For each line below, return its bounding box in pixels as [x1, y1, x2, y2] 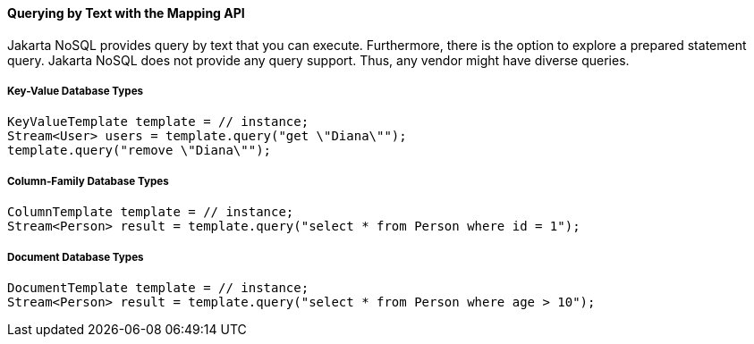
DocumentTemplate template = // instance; [7, 280, 309, 295]
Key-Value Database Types [7, 85, 144, 97]
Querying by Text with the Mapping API [7, 5, 245, 21]
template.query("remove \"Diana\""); [7, 143, 272, 158]
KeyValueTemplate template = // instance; [7, 114, 309, 130]
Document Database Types [7, 250, 144, 264]
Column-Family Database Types [7, 174, 169, 188]
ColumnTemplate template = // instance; [7, 205, 294, 220]
